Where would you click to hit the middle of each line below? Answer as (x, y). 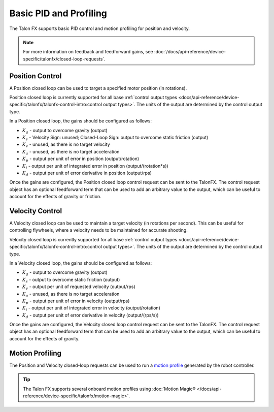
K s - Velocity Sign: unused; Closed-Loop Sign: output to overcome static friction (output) (115, 138)
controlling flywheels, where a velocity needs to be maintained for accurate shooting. (98, 230)
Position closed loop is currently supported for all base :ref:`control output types (93, 98)
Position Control (36, 76)
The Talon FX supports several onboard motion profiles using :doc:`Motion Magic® (109, 389)
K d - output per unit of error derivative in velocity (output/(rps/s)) (91, 316)
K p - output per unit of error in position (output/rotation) (81, 159)
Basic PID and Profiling (58, 13)
